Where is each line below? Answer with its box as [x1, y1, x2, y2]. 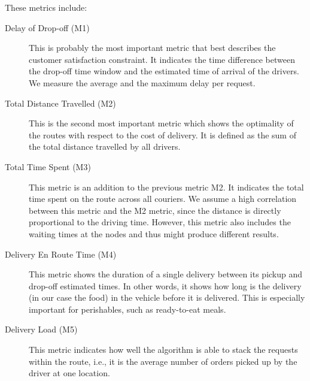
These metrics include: [5, 1, 87, 13]
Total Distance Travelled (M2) [5, 96, 116, 109]
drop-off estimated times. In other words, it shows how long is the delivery [29, 279, 302, 292]
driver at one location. [29, 367, 110, 379]
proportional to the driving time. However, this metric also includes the [29, 216, 291, 228]
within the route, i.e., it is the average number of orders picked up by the [29, 355, 297, 367]
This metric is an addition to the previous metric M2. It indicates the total [29, 180, 304, 193]
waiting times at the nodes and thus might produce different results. [29, 227, 279, 240]
